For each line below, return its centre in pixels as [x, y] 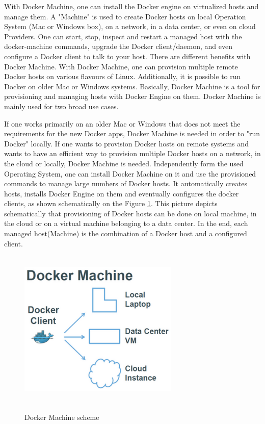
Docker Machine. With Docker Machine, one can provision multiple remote [121, 66]
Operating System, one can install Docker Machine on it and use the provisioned [130, 173]
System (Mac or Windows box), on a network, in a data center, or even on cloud [130, 26]
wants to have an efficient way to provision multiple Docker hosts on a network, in [132, 153]
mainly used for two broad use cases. [61, 106]
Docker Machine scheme [62, 417]
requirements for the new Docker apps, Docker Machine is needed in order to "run [132, 133]
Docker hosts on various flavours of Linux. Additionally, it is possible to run [123, 76]
